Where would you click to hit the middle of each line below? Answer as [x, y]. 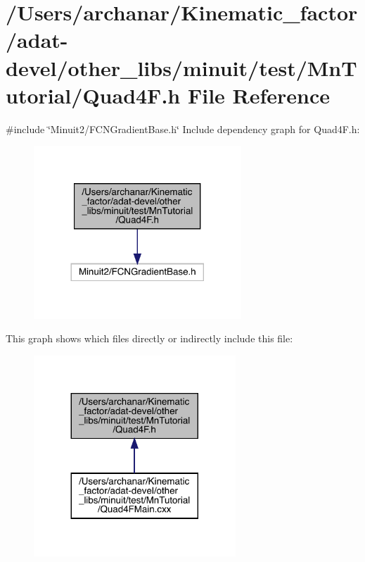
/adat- [37, 40]
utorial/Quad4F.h [93, 95]
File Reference [259, 95]
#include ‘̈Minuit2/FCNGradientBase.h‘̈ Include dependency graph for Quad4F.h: [183, 129]
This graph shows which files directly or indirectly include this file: [149, 338]
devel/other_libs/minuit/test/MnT [181, 67]
